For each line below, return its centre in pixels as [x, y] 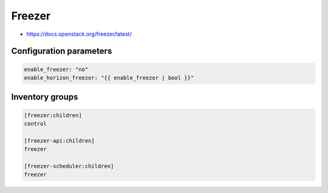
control [35, 124]
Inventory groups [45, 97]
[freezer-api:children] [60, 141]
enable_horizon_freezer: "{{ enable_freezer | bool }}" [109, 78]
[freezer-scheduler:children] [69, 166]
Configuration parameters [62, 51]
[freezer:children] [53, 115]
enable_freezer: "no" [56, 69]
